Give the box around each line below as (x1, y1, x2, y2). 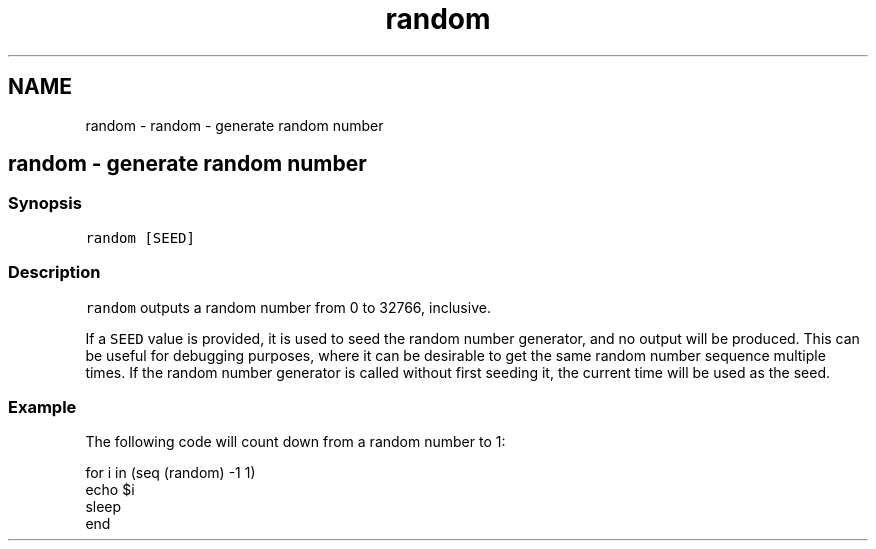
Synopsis (8, 193, 82, 214)
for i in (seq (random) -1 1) (85, 464, 256, 482)
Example (8, 396, 77, 417)
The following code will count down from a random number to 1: (85, 433, 506, 451)
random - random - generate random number (85, 116, 384, 134)
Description (8, 262, 101, 283)
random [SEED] (85, 229, 195, 246)
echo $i (85, 481, 135, 499)
